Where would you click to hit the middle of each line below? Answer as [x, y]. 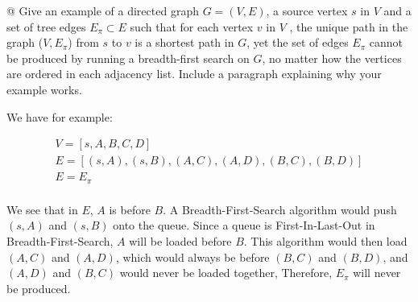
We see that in [42, 209]
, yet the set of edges [298, 42]
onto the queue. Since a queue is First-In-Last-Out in [244, 225]
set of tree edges [46, 26]
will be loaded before [180, 240]
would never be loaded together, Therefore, [226, 273]
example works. [44, 89]
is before [130, 209]
